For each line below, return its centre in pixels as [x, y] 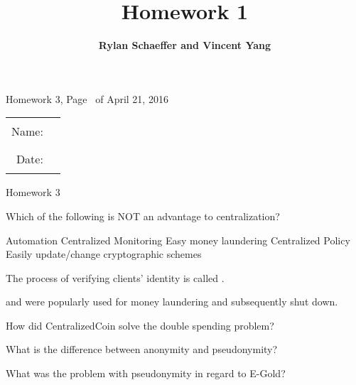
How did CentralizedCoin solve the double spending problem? [140, 325]
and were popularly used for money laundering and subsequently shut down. [172, 302]
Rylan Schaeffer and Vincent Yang [185, 45]
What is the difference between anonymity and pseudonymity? [142, 349]
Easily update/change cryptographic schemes [104, 254]
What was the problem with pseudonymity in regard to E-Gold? [146, 373]
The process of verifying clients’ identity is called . [115, 277]
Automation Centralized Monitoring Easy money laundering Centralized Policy [178, 240]
